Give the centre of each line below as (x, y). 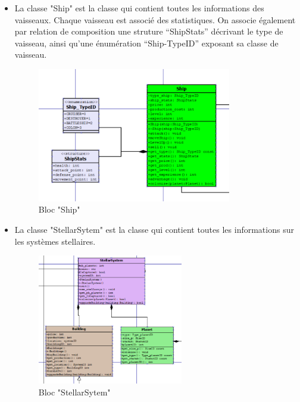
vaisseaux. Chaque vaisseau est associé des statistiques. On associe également (155, 19)
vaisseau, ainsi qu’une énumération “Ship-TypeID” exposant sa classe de (146, 43)
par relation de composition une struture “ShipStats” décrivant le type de (149, 31)
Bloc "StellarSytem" (74, 392)
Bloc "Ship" (59, 209)
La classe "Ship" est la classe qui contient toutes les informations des (139, 8)
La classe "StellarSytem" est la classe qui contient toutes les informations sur (154, 230)
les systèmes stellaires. (55, 241)
